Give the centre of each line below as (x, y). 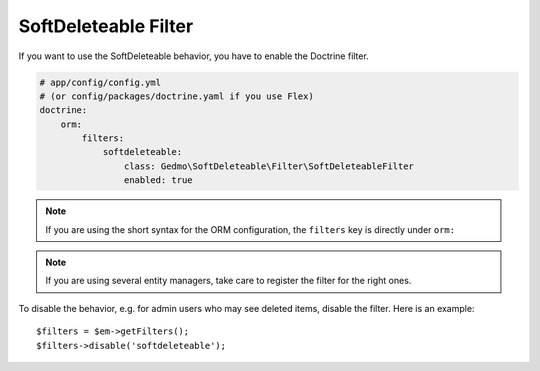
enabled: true (158, 180)
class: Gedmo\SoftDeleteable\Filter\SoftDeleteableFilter (269, 166)
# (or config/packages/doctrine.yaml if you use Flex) (176, 96)
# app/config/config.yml (100, 82)
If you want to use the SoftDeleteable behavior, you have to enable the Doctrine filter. (193, 56)
